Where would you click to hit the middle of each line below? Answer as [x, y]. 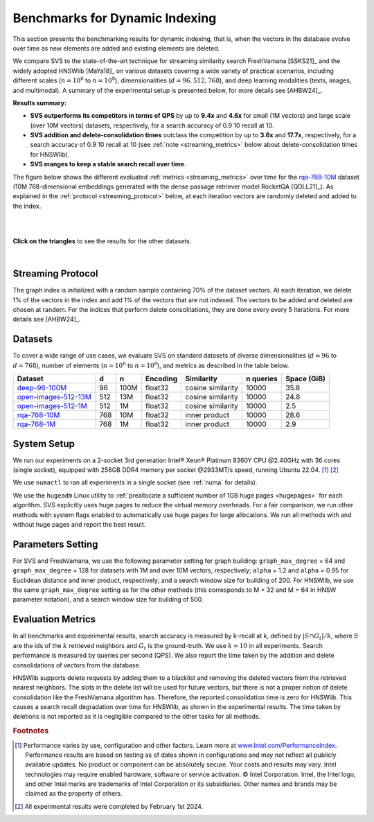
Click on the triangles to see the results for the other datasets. [102, 241]
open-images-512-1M [52, 406]
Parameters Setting [55, 544]
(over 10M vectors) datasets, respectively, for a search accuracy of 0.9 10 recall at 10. [152, 125]
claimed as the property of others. [74, 794]
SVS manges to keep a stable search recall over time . [108, 164]
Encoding [162, 379]
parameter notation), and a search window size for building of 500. [108, 600]
